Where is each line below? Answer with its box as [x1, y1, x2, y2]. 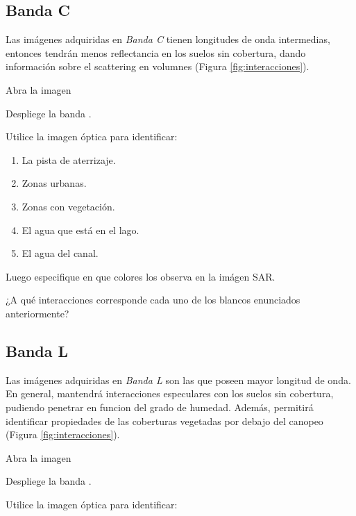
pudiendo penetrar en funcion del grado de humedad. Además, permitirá [6, 399, 314, 414]
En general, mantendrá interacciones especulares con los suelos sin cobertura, [6, 386, 334, 401]
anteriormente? [6, 306, 69, 320]
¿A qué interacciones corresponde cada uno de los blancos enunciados [6, 292, 300, 307]
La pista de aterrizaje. [22, 152, 116, 167]
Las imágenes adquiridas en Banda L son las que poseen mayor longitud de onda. [6, 372, 351, 387]
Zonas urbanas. [22, 176, 87, 190]
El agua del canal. [22, 246, 99, 260]
